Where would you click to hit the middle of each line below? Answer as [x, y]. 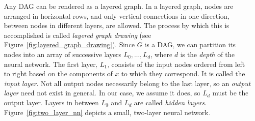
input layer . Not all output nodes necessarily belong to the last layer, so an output [127, 83]
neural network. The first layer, [51, 64]
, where [161, 54]
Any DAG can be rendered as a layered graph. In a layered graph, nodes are [119, 6]
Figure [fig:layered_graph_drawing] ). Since [69, 45]
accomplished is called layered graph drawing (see [78, 35]
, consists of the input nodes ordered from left [176, 64]
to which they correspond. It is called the [183, 74]
